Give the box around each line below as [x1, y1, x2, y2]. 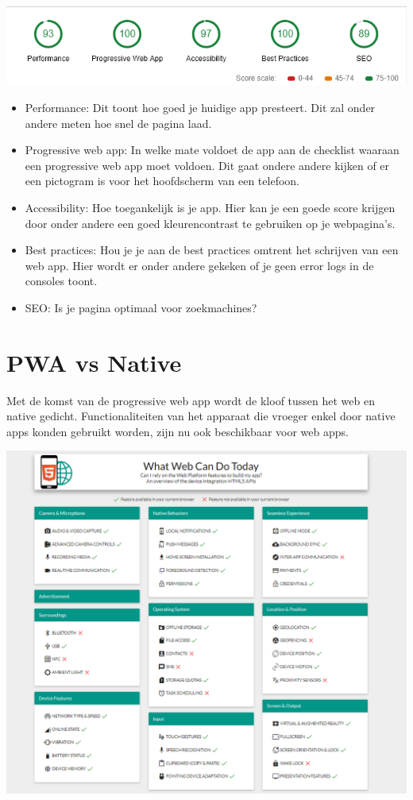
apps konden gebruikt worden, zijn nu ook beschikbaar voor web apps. [6, 423, 349, 439]
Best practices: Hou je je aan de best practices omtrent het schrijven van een [25, 242, 399, 258]
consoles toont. [25, 272, 98, 289]
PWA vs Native [6, 346, 182, 378]
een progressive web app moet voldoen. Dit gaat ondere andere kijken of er [25, 157, 390, 173]
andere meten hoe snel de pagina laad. [25, 114, 212, 131]
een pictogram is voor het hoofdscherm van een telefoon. [25, 172, 299, 189]
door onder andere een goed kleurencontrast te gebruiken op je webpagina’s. [25, 214, 396, 231]
